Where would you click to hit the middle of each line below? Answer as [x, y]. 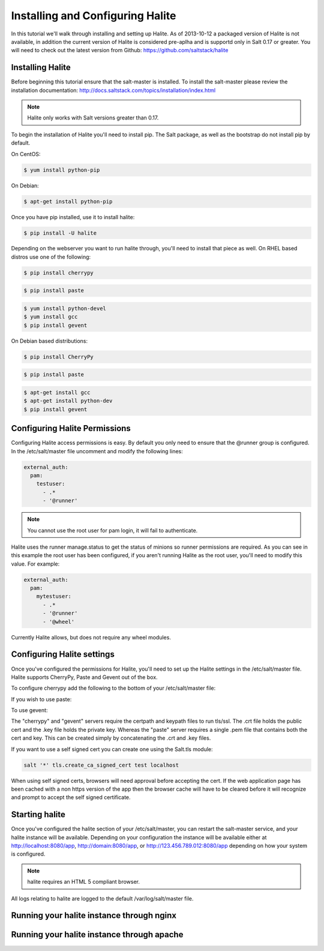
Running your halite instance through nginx [94, 916]
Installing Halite [41, 68]
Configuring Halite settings [63, 654]
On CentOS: [26, 154]
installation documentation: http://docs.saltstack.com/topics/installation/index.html [113, 90]
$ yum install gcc [51, 317]
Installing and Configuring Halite [94, 16]
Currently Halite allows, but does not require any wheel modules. [91, 637]
